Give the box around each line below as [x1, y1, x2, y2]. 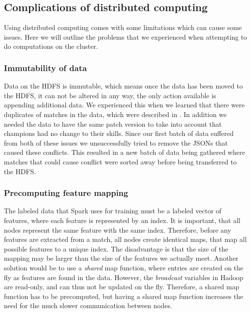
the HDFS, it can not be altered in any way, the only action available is [4, 90, 216, 100]
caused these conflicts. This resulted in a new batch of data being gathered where [4, 147, 245, 157]
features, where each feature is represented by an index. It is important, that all [4, 215, 240, 225]
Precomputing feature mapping [4, 187, 128, 199]
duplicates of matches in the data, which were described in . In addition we [4, 109, 227, 119]
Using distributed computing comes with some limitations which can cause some [4, 22, 242, 32]
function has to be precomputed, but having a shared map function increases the [4, 291, 243, 301]
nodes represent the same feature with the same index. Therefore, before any [4, 224, 231, 235]
